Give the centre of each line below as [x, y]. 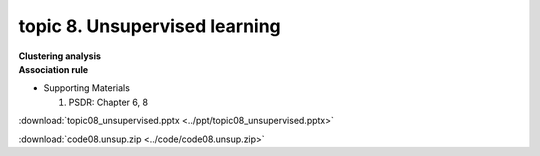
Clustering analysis [60, 56]
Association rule [53, 69]
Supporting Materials [86, 88]
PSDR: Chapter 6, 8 [108, 102]
